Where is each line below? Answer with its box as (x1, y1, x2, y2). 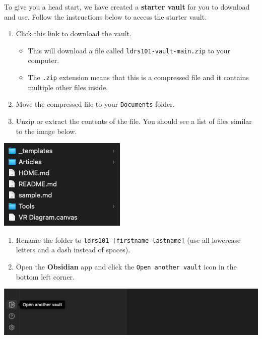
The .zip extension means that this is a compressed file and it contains (28, 72, 249, 83)
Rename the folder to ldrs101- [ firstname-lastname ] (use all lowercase (16, 234, 241, 245)
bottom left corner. (16, 271, 75, 282)
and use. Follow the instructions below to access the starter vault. (4, 11, 207, 22)
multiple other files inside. (28, 82, 108, 92)
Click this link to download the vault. (16, 28, 132, 39)
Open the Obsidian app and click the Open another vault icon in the (16, 261, 237, 272)
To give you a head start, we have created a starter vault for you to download (4, 2, 250, 12)
